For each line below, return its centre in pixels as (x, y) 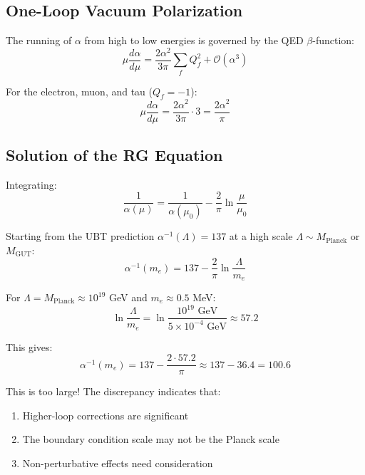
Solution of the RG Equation (114, 155)
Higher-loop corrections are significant (106, 415)
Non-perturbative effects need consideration (118, 463)
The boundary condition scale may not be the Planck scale (151, 439)
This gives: (29, 346)
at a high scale (261, 236)
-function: (333, 40)
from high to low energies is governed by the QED (194, 40)
